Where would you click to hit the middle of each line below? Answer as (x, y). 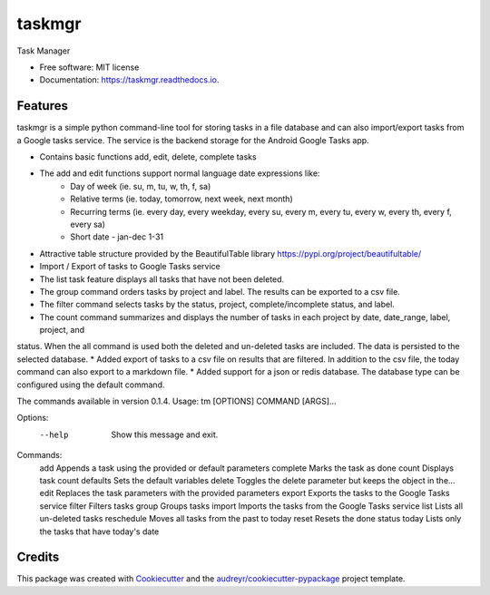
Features (42, 106)
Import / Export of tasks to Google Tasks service (130, 267)
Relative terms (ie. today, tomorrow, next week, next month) (182, 199)
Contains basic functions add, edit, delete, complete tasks (148, 157)
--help (54, 434)
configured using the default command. (91, 385)
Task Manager (44, 51)
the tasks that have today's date (99, 532)
